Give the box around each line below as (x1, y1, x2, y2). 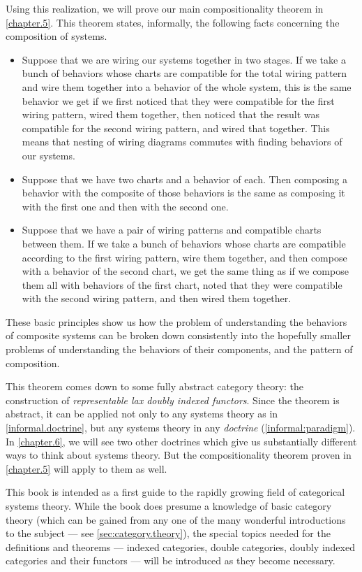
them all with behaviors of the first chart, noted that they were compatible (22, 277, 342, 292)
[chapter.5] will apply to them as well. (6, 461, 167, 476)
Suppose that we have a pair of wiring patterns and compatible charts (22, 222, 322, 237)
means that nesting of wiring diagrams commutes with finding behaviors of (22, 134, 342, 149)
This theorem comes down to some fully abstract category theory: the (6, 379, 304, 394)
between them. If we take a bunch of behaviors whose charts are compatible (22, 236, 346, 250)
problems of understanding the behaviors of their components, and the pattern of (6, 342, 353, 357)
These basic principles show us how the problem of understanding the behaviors (6, 314, 347, 329)
